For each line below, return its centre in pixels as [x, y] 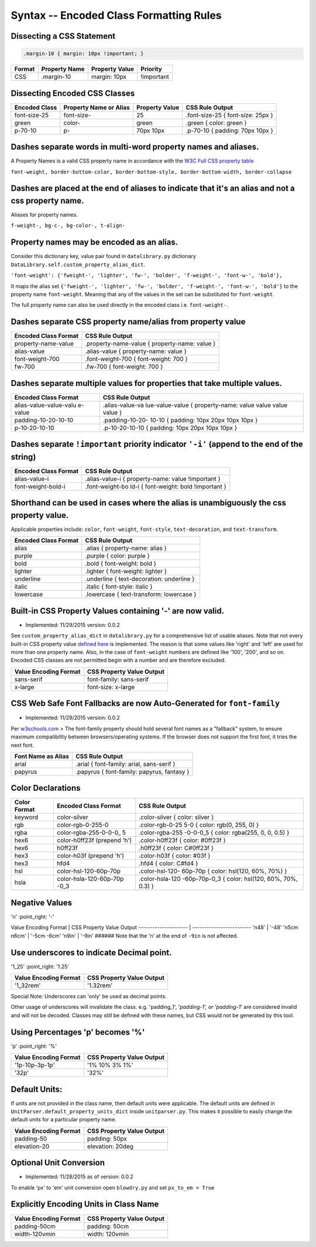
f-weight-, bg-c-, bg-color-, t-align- [68, 226]
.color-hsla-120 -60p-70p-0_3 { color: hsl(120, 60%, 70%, [218, 879]
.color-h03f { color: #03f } [174, 856]
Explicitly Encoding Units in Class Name [85, 1204]
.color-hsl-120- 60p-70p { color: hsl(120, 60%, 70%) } [213, 871]
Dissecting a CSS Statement [63, 36]
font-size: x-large [111, 687]
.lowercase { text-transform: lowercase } [141, 594]
